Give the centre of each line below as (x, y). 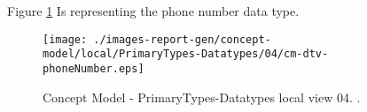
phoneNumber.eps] (94, 68)
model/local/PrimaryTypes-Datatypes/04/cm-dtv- (186, 54)
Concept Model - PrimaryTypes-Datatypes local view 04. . (202, 97)
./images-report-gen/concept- (182, 39)
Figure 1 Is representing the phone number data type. (153, 11)
